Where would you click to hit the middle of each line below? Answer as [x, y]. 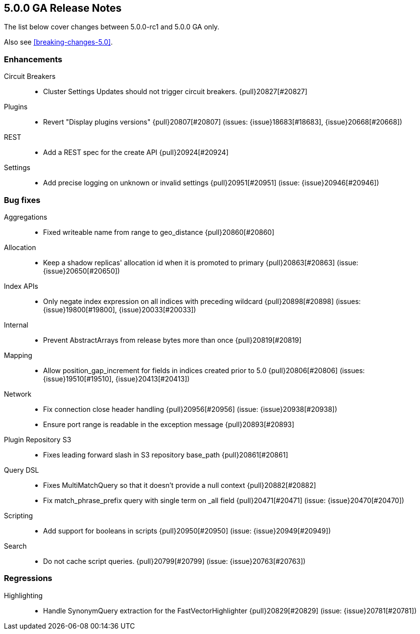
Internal [16, 325]
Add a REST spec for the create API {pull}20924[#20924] [136, 152]
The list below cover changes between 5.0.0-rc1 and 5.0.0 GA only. [112, 27]
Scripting [19, 515]
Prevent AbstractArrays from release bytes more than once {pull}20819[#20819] [172, 340]
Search [15, 546]
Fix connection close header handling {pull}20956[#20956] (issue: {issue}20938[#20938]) [190, 409]
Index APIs [21, 286]
